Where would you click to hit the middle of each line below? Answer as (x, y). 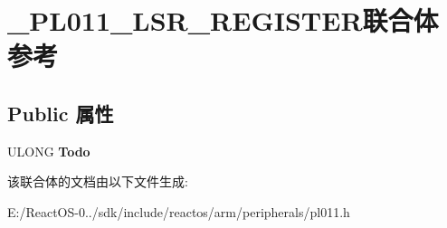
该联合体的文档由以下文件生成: (98, 181)
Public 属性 (61, 113)
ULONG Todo (49, 151)
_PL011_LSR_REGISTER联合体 (223, 20)
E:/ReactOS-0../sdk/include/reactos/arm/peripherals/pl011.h (179, 211)
